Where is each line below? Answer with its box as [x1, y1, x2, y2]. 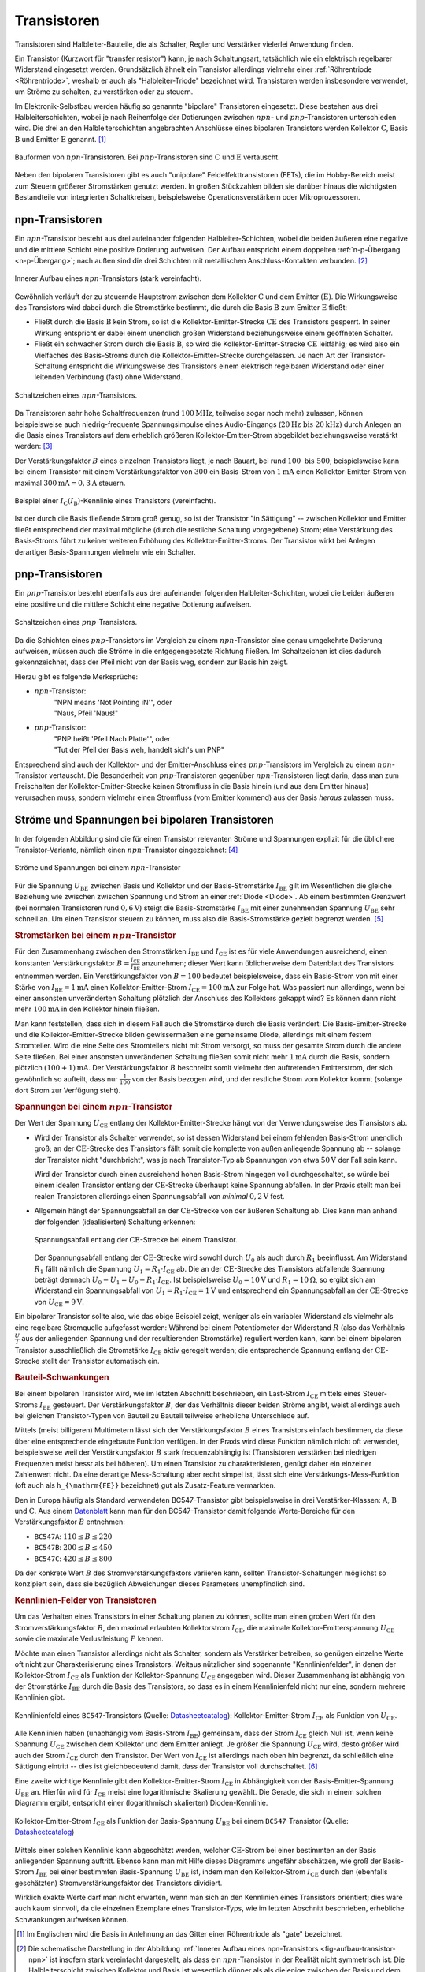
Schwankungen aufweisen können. [14, 1914, 129, 1924]
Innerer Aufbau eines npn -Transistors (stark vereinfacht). [14, 274, 202, 283]
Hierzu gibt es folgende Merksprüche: [14, 671, 138, 682]
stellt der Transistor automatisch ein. [41, 1357, 161, 1366]
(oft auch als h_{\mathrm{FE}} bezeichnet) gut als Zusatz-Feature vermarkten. [14, 1481, 276, 1490]
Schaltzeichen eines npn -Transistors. [14, 390, 138, 400]
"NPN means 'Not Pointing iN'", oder [54, 697, 172, 707]
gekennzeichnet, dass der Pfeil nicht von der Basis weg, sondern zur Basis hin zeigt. [14, 657, 289, 667]
